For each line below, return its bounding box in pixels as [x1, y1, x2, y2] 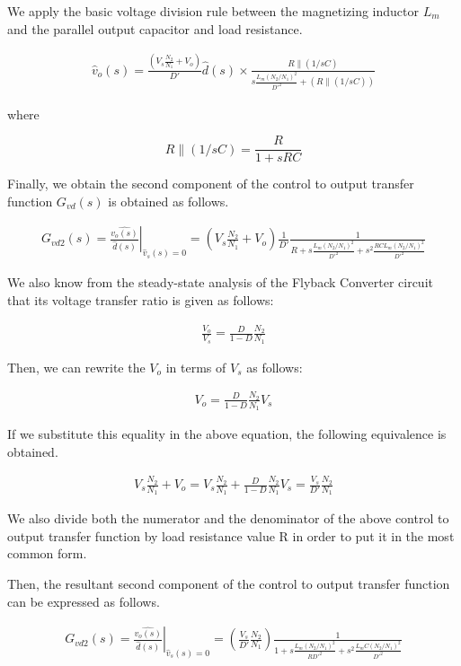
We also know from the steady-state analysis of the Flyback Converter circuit [7, 273, 433, 292]
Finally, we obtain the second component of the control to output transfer [7, 174, 414, 193]
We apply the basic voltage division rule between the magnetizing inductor [7, 2, 419, 20]
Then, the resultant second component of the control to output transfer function [7, 574, 450, 593]
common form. [7, 544, 87, 563]
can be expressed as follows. [7, 592, 160, 610]
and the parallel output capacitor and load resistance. [7, 19, 303, 38]
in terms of [165, 357, 226, 376]
